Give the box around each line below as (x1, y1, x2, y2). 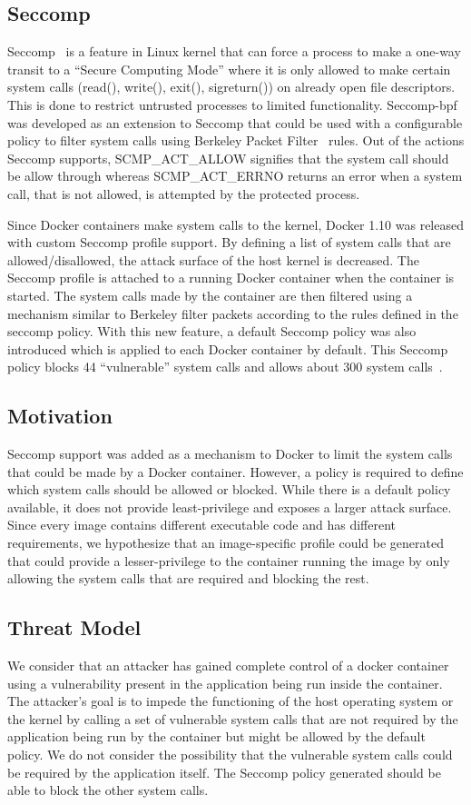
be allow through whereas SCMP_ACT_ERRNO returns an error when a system (7, 166, 463, 185)
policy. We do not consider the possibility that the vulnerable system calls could (7, 745, 453, 764)
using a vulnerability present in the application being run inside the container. (7, 673, 443, 692)
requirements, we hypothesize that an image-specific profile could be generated (7, 533, 445, 552)
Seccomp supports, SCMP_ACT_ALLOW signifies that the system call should (7, 148, 449, 167)
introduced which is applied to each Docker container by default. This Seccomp (7, 339, 448, 358)
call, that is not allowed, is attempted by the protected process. (7, 184, 360, 203)
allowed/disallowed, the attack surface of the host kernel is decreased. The (7, 250, 419, 269)
